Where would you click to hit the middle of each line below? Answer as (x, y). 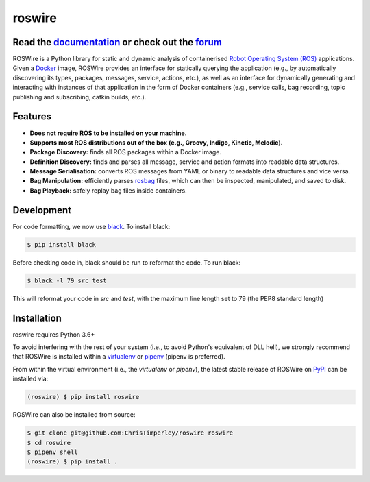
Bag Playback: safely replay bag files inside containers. (109, 190)
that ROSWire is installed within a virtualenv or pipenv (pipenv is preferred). (119, 357)
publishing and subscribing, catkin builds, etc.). (79, 97)
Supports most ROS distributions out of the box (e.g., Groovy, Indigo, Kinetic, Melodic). (157, 142)
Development (42, 210)
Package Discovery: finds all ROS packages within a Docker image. (126, 152)
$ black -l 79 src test (67, 280)
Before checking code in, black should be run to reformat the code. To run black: (127, 262)
